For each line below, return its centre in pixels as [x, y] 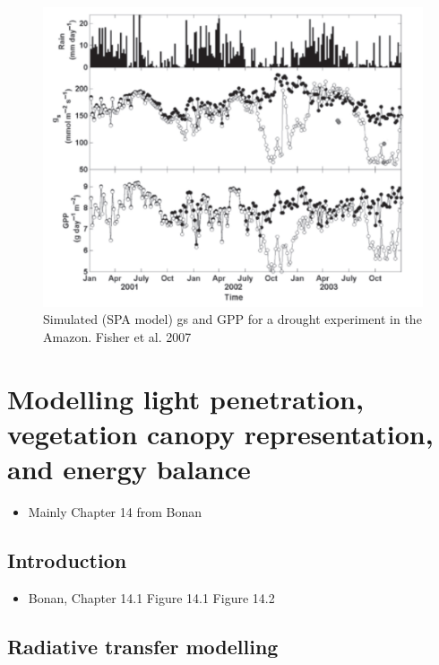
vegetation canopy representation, [220, 433]
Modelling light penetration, [185, 398]
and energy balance [129, 469]
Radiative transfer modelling [143, 646]
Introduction [67, 560]
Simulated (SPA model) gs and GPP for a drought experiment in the [232, 319]
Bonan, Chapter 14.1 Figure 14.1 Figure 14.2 [151, 597]
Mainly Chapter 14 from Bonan [115, 512]
